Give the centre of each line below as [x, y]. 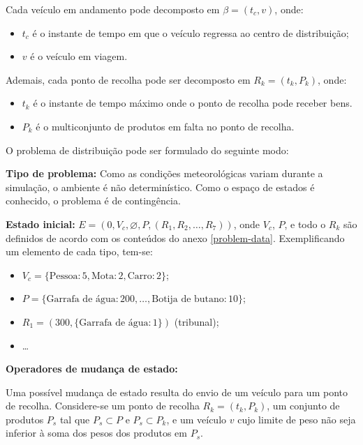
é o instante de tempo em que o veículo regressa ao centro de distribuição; [191, 32]
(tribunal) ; [197, 321]
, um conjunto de [303, 406]
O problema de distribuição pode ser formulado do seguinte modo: [147, 150]
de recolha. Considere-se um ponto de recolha [103, 406]
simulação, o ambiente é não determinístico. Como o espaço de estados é [160, 187]
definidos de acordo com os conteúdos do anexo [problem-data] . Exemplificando [175, 237]
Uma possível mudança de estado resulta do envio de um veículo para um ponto [177, 392]
